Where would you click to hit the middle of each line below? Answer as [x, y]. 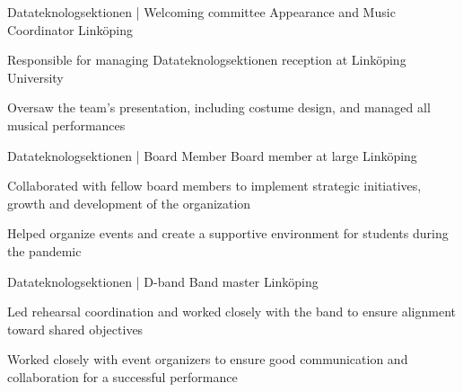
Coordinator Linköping [70, 29]
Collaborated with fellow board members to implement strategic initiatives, [214, 186]
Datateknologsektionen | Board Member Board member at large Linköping [212, 155]
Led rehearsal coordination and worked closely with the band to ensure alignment [231, 312]
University [35, 77]
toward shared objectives [75, 329]
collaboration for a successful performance [122, 376]
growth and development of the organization [129, 203]
